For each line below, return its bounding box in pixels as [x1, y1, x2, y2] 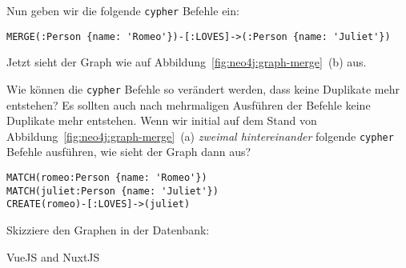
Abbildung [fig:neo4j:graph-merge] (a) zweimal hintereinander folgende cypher [6, 127, 394, 144]
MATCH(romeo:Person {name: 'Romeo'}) [6, 172, 207, 183]
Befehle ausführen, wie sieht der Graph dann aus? [6, 143, 251, 160]
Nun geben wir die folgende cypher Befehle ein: [6, 2, 239, 18]
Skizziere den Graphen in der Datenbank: [6, 221, 210, 238]
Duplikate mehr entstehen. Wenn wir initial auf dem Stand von [6, 112, 317, 129]
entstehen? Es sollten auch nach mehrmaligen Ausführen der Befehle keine [6, 96, 371, 113]
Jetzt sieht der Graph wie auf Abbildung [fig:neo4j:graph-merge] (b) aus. [6, 54, 367, 70]
